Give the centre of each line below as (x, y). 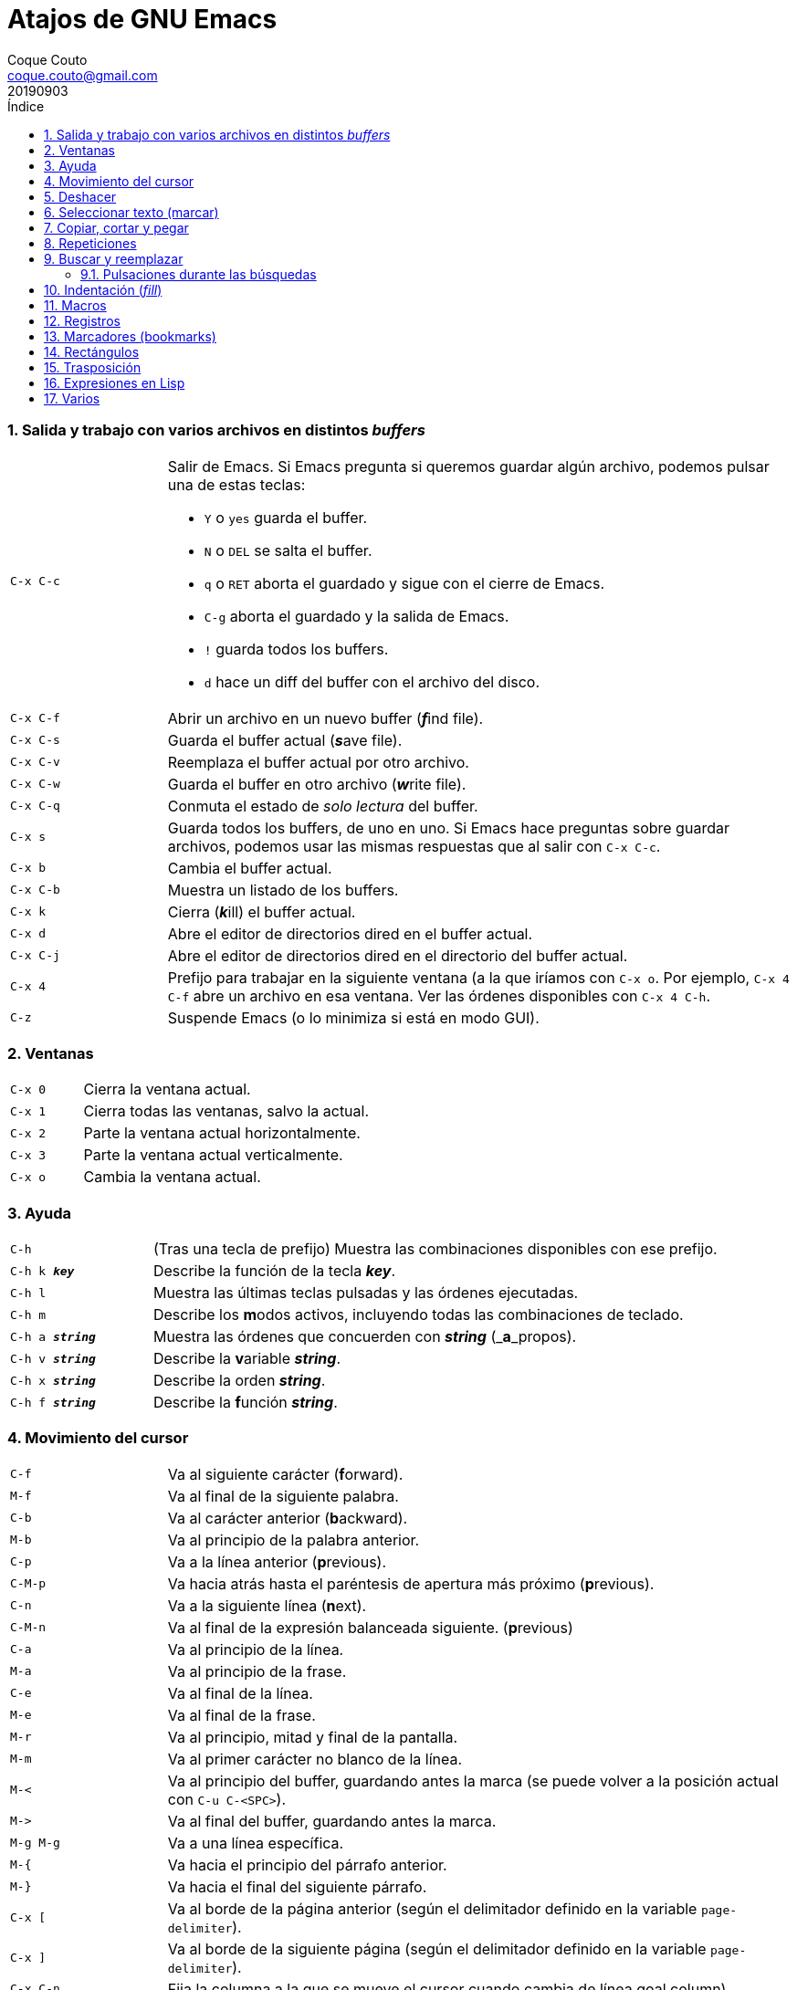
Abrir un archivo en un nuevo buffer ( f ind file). (325, 718)
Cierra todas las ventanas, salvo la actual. (226, 1111)
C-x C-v (35, 762)
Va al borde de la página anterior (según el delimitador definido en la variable (432, 1908)
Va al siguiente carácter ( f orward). (285, 1474)
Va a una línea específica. (256, 1843)
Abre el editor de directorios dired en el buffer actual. (350, 933)
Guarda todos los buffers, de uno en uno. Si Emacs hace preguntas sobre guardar (448, 827)
